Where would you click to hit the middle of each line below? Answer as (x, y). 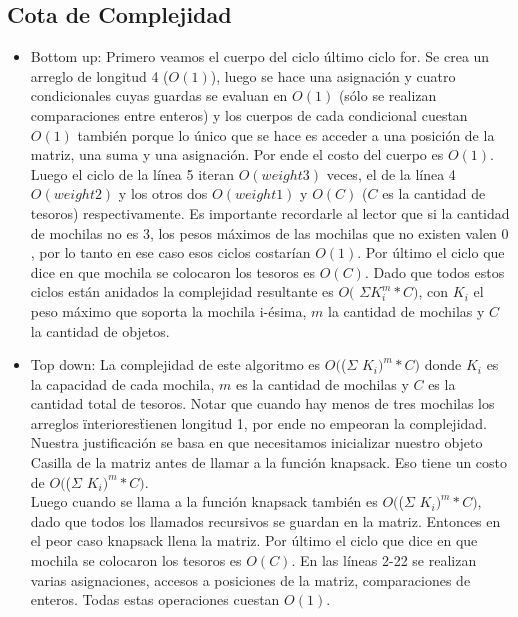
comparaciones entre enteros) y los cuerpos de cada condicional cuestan (249, 114)
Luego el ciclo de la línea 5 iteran (132, 173)
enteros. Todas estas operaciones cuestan (155, 599)
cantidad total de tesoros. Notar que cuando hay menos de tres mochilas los (262, 403)
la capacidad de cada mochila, (122, 383)
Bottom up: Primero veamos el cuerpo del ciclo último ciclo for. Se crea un (260, 56)
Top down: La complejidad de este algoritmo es (175, 364)
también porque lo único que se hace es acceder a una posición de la (286, 134)
